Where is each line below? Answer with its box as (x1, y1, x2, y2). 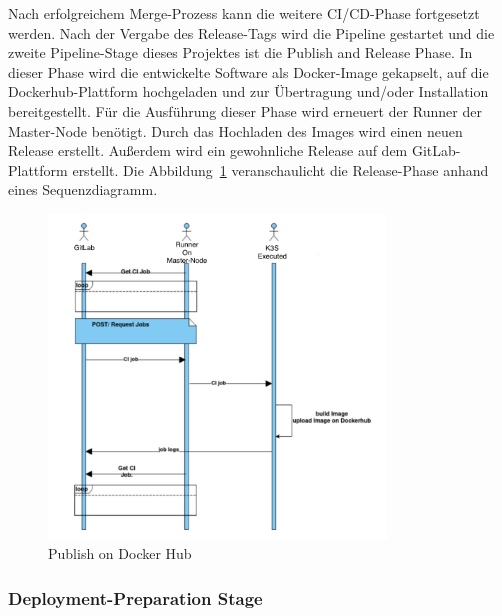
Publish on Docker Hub (48, 543, 192, 564)
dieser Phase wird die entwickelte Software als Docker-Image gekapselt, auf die (8, 61, 489, 82)
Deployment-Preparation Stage (8, 585, 263, 610)
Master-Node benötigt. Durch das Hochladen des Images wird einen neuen (8, 120, 463, 141)
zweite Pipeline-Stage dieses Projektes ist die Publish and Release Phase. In (8, 42, 473, 63)
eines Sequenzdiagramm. (8, 179, 158, 200)
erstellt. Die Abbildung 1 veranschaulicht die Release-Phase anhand (72, 159, 489, 180)
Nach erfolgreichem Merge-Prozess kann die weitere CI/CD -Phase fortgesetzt (8, 3, 480, 23)
